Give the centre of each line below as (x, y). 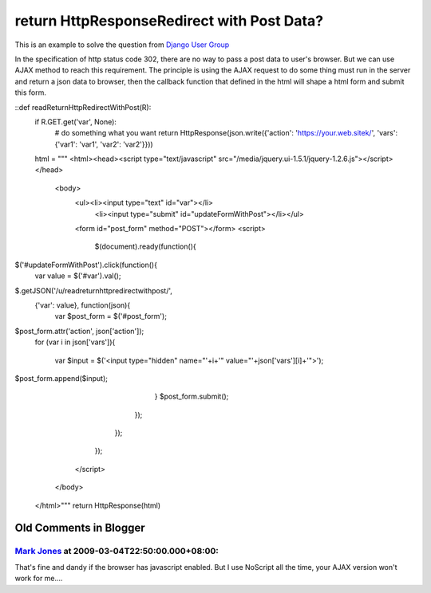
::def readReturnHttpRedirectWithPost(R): (83, 107)
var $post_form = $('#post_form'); (111, 316)
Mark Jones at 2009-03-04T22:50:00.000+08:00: (117, 552)
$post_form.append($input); (61, 378)
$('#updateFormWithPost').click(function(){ (86, 265)
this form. (31, 92)
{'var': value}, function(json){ (83, 305)
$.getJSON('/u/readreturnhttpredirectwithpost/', (94, 290)
